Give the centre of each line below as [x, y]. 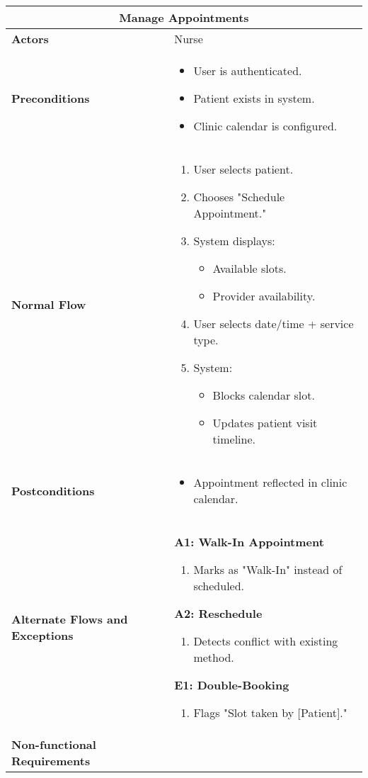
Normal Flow [49, 304]
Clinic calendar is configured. [265, 126]
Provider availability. [264, 296]
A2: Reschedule [218, 613]
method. [214, 657]
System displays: [234, 241]
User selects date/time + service [274, 323]
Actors [30, 39]
